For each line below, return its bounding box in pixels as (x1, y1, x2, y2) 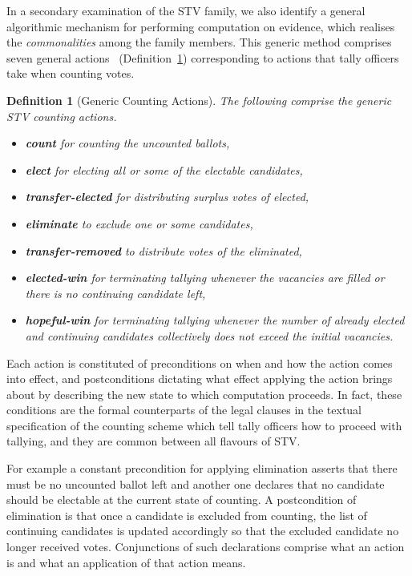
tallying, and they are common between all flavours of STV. (6, 433, 301, 449)
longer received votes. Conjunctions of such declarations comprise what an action (6, 538, 405, 555)
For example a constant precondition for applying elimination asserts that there (6, 460, 398, 477)
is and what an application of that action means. (6, 554, 246, 570)
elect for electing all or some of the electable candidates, (25, 161, 303, 178)
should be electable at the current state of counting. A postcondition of (6, 491, 357, 508)
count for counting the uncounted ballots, (25, 135, 230, 151)
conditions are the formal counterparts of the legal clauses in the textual (6, 401, 362, 418)
